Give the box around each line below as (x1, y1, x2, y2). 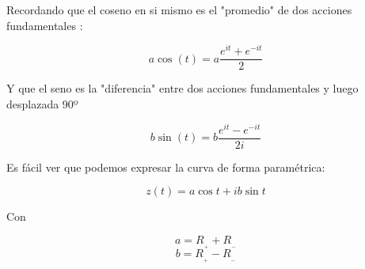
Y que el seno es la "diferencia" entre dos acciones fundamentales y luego (6, 80, 359, 97)
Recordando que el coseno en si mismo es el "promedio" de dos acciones (6, 2, 352, 17)
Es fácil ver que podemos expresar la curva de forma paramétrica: (6, 158, 325, 175)
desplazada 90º (6, 95, 78, 112)
